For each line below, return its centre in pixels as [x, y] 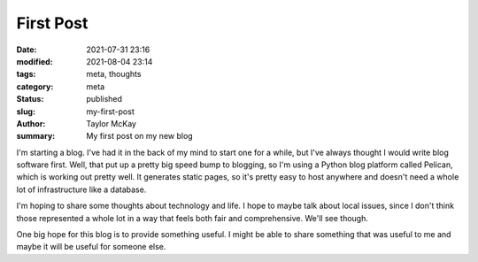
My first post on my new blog [140, 136]
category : [35, 86]
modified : [35, 61]
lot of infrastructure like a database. [81, 189]
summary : [36, 136]
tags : [26, 74]
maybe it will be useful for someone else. [91, 247]
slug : [26, 112]
